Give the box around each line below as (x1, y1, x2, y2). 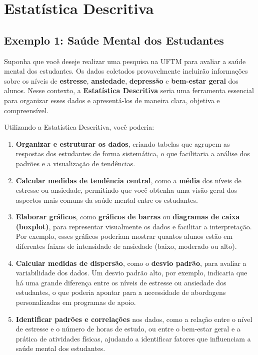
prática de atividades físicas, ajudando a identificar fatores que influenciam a (15, 333, 251, 343)
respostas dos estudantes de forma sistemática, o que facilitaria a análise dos (15, 148, 250, 159)
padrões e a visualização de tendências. (15, 158, 135, 168)
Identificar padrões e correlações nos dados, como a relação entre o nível (15, 313, 252, 324)
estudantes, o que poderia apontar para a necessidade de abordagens (15, 287, 226, 297)
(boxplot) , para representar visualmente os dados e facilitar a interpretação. (15, 221, 252, 231)
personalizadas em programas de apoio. (15, 297, 136, 307)
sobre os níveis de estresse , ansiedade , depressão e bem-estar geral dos (4, 75, 238, 86)
